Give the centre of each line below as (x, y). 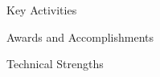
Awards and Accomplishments (80, 36)
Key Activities (42, 10)
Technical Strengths (55, 64)
